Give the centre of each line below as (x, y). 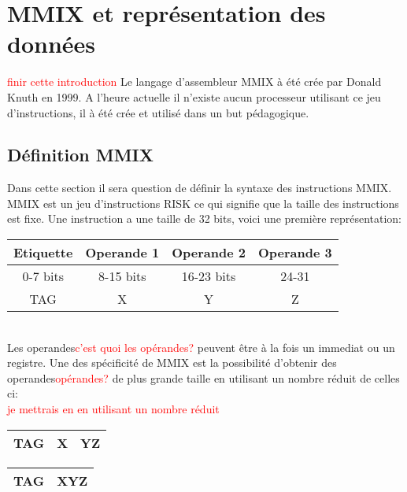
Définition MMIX (81, 155)
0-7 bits (43, 276)
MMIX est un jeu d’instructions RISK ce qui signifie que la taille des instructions (203, 203)
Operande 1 (122, 253)
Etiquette (43, 253)
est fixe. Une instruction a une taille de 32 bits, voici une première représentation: (204, 218)
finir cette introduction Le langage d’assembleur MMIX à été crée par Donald (194, 81)
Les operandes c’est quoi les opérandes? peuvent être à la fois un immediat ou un (201, 347)
